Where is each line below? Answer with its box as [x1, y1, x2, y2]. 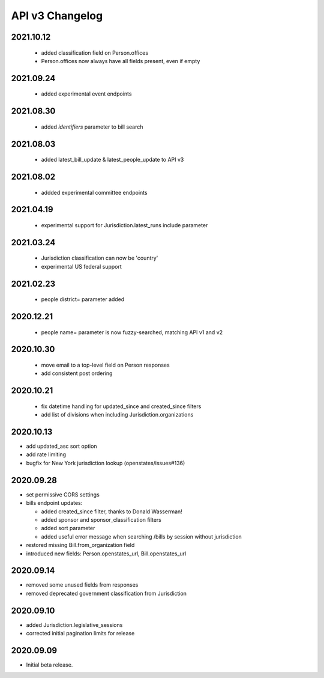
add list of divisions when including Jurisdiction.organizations [41, 411, 194, 418]
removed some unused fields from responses [26, 581, 139, 588]
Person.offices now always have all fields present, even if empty [41, 57, 200, 64]
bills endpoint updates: [26, 499, 83, 507]
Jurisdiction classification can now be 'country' [41, 254, 158, 261]
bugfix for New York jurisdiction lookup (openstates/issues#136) [26, 459, 185, 466]
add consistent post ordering [41, 370, 113, 377]
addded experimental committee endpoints [41, 189, 148, 196]
